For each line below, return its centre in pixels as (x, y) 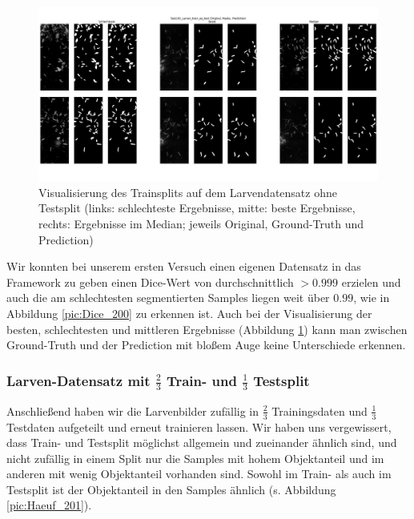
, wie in (372, 298)
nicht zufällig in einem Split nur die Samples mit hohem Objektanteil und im (195, 458)
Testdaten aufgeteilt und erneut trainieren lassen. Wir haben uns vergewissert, (199, 426)
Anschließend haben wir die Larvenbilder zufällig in (133, 410)
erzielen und (371, 282)
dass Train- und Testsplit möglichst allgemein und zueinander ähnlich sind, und (202, 443)
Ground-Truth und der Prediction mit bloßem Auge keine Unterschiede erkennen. (206, 345)
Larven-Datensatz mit (78, 380)
